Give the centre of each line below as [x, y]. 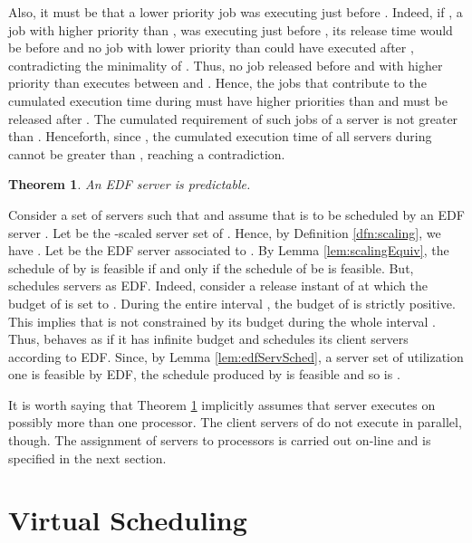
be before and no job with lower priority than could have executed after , [211, 48]
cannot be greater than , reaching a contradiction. [147, 153]
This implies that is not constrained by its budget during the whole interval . [222, 321]
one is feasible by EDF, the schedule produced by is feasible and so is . [204, 374]
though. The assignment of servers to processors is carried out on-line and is [220, 440]
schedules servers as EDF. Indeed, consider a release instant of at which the [218, 286]
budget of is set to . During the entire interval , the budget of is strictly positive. [232, 303]
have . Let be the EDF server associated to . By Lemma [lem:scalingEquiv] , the [229, 250]
